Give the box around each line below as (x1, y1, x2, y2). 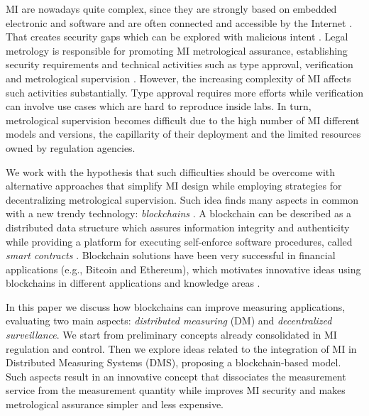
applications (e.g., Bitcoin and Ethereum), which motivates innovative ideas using (6, 261, 361, 276)
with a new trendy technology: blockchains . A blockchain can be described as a (6, 206, 352, 221)
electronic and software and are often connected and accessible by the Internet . (6, 15, 353, 30)
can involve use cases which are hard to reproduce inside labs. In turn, (6, 99, 312, 114)
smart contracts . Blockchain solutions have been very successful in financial (6, 248, 336, 263)
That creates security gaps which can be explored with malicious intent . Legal (6, 29, 348, 44)
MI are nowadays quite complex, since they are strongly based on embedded (6, 1, 337, 16)
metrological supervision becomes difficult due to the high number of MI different (6, 112, 360, 127)
